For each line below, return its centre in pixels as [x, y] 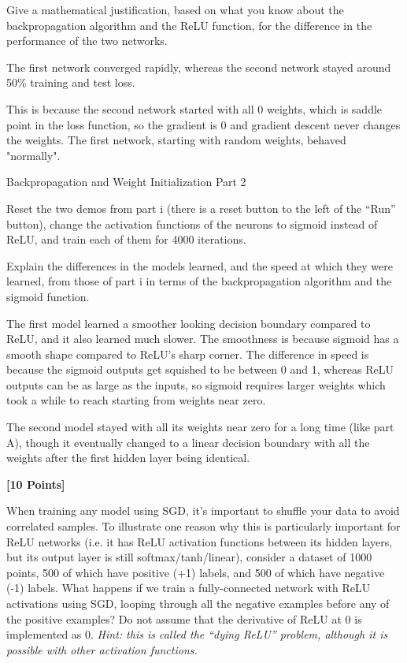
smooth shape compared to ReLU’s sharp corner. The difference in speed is [188, 354]
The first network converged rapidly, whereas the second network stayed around [199, 67]
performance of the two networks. [87, 41]
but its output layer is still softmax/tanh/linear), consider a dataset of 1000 [189, 557]
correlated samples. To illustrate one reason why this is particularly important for [203, 526]
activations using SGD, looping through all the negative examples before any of [198, 603]
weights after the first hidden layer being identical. [128, 458]
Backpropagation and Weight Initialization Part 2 [126, 182]
